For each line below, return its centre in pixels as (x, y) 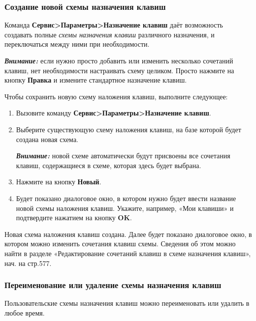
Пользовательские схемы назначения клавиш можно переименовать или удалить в (127, 303)
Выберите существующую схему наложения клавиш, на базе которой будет (128, 129)
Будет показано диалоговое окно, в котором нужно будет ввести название (126, 198)
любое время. (25, 312)
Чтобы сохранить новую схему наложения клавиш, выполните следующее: (116, 96)
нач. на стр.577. (28, 263)
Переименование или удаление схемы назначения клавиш (113, 285)
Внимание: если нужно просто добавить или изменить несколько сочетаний (119, 60)
